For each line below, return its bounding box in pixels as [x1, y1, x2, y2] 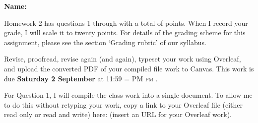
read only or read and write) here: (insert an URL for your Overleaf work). [4, 109, 232, 120]
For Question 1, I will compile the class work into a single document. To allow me [4, 90, 253, 100]
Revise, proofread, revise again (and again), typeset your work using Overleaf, [4, 54, 241, 64]
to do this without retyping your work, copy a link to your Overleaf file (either [4, 99, 243, 110]
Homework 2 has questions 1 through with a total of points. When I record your [4, 17, 248, 28]
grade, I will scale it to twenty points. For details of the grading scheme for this [4, 27, 246, 38]
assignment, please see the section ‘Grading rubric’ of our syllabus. [4, 37, 206, 47]
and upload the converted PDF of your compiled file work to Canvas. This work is [4, 63, 254, 73]
